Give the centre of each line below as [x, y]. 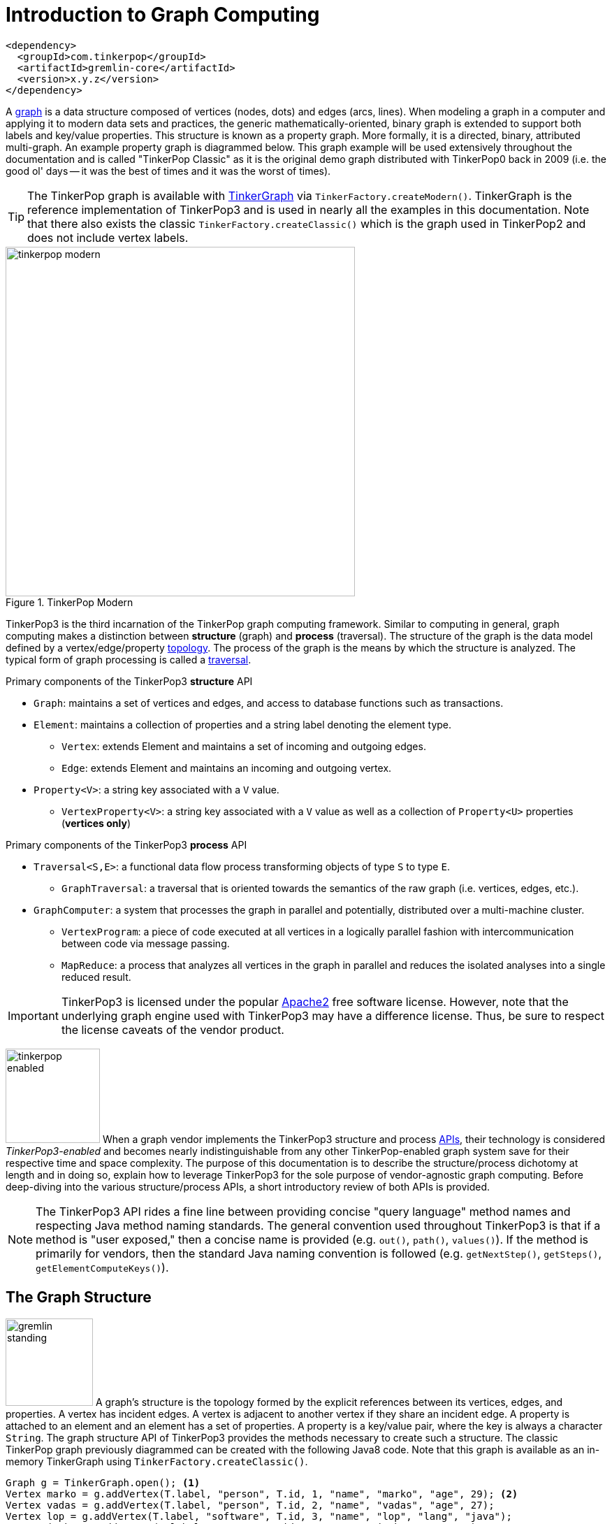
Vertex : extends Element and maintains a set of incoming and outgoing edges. [244, 746]
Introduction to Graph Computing [163, 15]
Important [33, 1015]
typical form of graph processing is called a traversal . [129, 659]
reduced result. [96, 977]
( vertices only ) [96, 823]
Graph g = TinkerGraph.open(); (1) [103, 1482]
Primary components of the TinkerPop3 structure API [129, 681]
